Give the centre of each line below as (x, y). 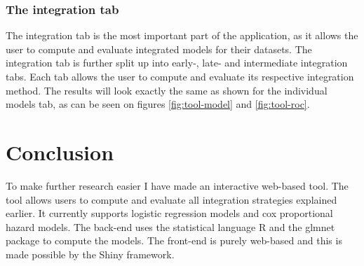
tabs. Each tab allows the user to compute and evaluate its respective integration (180, 76)
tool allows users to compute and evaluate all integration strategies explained (171, 199)
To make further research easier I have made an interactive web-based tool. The (177, 185)
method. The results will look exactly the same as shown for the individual (167, 90)
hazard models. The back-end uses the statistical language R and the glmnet (170, 226)
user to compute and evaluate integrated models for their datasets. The (159, 49)
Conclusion (60, 152)
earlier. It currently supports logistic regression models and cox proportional (169, 213)
